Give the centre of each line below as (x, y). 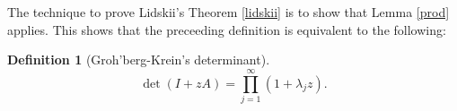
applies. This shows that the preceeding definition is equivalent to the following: (227, 29)
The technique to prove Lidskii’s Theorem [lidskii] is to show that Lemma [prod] (228, 12)
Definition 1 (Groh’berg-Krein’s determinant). (139, 60)
